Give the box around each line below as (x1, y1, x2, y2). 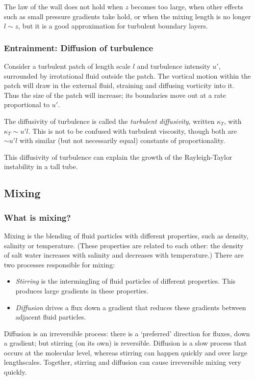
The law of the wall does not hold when (4, 1, 123, 11)
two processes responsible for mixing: (4, 259, 115, 269)
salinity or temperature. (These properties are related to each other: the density (4, 240, 244, 250)
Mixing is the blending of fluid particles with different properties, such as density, (4, 230, 249, 240)
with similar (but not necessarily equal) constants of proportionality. (20, 135, 226, 146)
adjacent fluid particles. (15, 312, 86, 322)
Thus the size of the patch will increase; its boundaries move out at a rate (4, 89, 226, 100)
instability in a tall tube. (4, 161, 78, 172)
